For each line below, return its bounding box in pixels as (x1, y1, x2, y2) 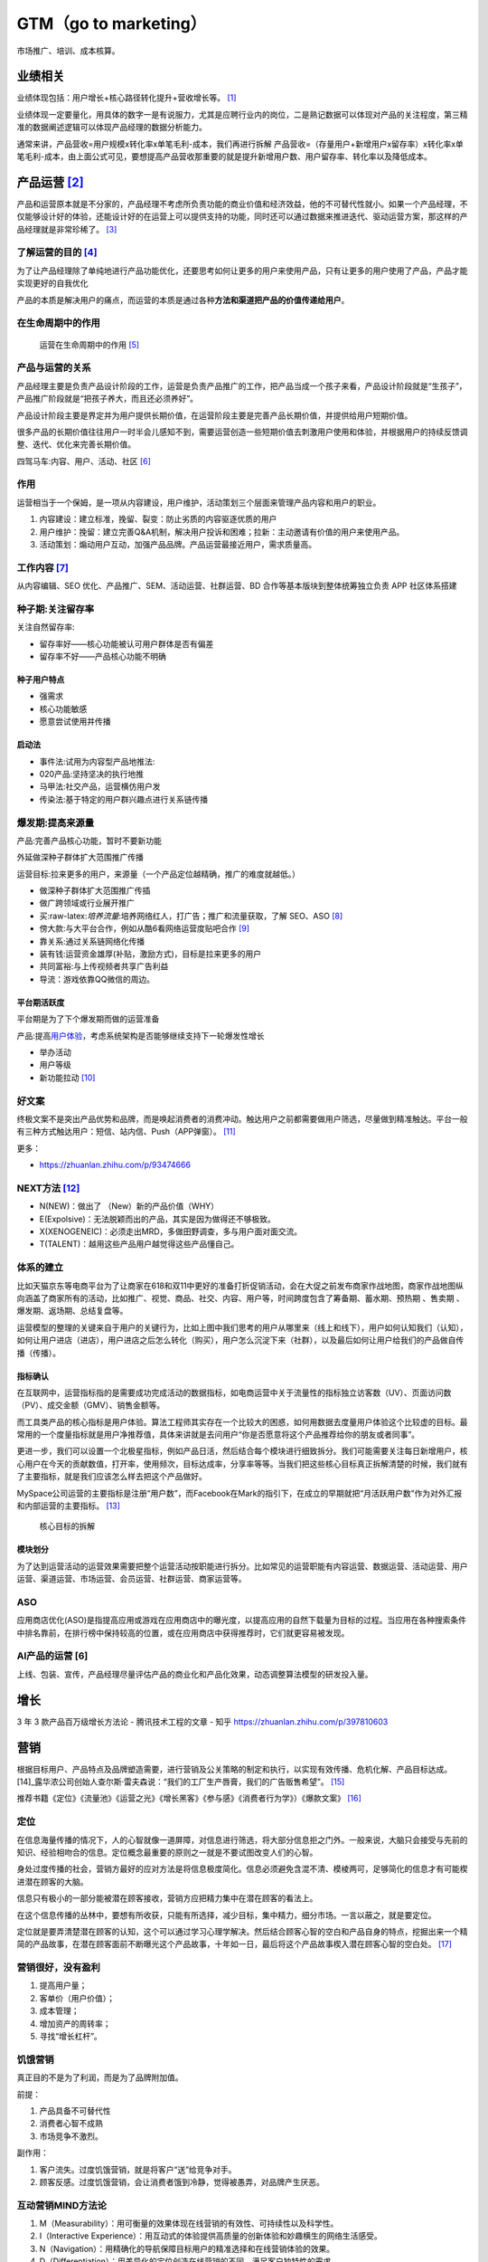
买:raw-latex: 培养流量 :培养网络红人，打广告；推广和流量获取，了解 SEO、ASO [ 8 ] (39, 910, 343, 921)
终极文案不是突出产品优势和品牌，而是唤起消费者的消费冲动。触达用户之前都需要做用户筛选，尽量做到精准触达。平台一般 (16, 1113, 468, 1124)
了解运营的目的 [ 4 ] (16, 246, 98, 259)
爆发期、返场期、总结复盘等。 (16, 1306, 128, 1316)
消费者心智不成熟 (39, 2118, 103, 2129)
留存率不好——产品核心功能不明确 (39, 651, 166, 662)
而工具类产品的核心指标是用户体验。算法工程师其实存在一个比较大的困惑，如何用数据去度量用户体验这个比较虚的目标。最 (16, 1416, 468, 1427)
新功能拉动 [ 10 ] (39, 1072, 96, 1083)
